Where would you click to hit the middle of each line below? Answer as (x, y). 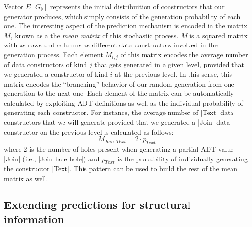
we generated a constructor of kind (56, 74)
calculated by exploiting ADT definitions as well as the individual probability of (124, 102)
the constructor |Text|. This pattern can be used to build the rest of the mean (121, 169)
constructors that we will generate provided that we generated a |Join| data (117, 122)
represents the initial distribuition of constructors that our (137, 6)
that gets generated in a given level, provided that (169, 64)
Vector (14, 6)
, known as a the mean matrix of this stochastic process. (94, 35)
